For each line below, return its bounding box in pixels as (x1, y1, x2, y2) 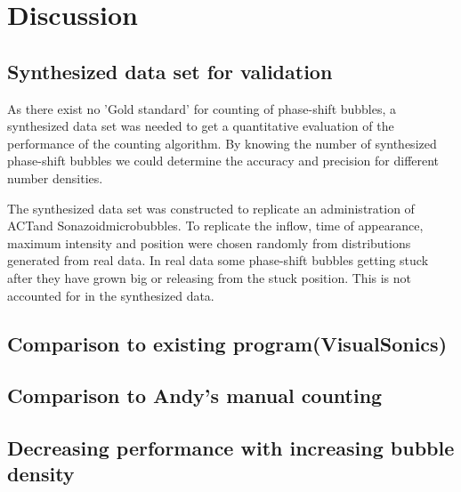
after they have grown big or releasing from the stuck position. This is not (7, 268, 412, 286)
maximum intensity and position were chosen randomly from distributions (7, 233, 411, 252)
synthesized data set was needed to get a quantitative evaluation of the (7, 117, 394, 135)
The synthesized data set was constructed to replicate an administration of (7, 198, 415, 217)
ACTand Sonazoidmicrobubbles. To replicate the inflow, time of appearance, (7, 216, 424, 235)
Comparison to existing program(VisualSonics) (7, 329, 448, 357)
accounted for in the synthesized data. (7, 286, 214, 304)
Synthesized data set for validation (7, 57, 333, 85)
